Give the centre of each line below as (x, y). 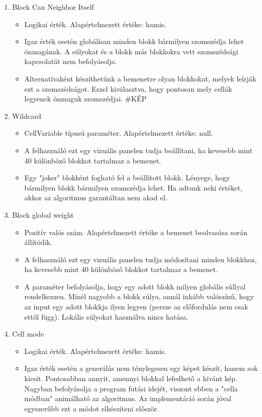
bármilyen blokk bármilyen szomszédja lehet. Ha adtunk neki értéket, (133, 187)
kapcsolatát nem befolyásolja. (70, 61)
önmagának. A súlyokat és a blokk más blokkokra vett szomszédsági (131, 51)
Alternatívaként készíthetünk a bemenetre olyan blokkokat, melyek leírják (140, 78)
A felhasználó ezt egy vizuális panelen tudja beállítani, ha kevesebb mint (138, 150)
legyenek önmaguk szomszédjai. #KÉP (85, 99)
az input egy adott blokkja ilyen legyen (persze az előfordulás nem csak (136, 307)
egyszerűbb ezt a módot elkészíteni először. (92, 408)
